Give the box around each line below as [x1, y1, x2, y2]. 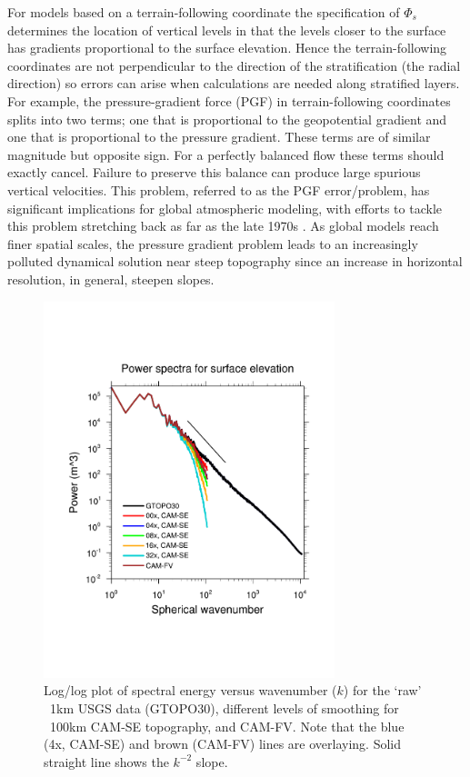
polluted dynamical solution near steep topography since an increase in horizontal [7, 252, 463, 271]
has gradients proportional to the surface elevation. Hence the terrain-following [7, 38, 447, 57]
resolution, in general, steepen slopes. [7, 269, 215, 288]
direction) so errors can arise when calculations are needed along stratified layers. [7, 74, 460, 93]
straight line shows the [44, 752, 169, 771]
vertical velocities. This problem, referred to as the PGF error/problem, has [7, 180, 430, 199]
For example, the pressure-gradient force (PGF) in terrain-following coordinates [7, 91, 451, 110]
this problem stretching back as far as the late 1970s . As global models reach [7, 216, 439, 235]
